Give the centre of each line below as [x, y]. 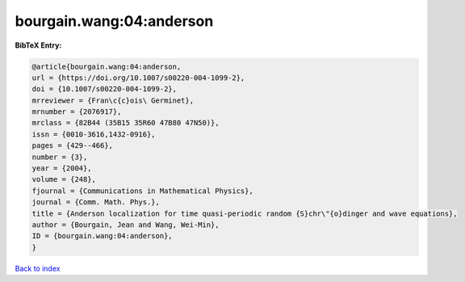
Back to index [38, 268]
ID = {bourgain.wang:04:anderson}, [102, 236]
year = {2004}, [62, 168]
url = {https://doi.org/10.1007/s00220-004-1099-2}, [138, 78]
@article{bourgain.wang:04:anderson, [107, 66]
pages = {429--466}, [72, 146]
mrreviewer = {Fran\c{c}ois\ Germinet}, [113, 100]
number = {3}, [60, 157]
